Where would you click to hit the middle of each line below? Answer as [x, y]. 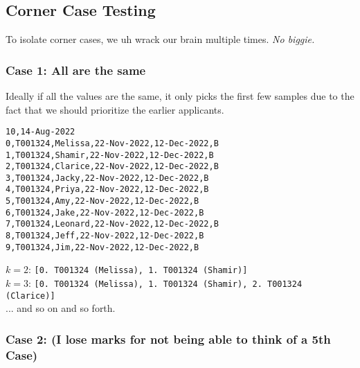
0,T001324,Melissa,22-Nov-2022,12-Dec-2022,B [112, 143]
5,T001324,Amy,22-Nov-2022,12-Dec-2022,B [102, 201]
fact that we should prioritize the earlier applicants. [115, 109]
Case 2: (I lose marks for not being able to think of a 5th [168, 339]
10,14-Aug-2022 [40, 132]
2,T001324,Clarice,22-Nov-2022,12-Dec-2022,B [112, 167]
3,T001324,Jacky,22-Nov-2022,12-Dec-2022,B [107, 178]
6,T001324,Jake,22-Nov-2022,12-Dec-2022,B [105, 212]
